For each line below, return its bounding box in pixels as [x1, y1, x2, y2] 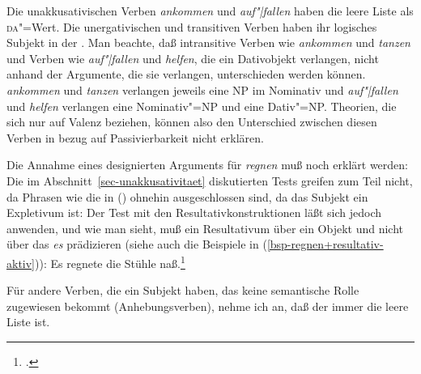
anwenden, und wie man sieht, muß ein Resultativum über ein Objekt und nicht [6, 219, 404, 236]
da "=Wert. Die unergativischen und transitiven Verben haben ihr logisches [6, 18, 377, 35]
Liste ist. [6, 313, 50, 330]
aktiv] [6, 254, 36, 271]
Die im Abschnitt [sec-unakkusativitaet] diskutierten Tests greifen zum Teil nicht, [6, 172, 413, 189]
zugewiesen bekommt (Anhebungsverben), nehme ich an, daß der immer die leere [6, 297, 409, 314]
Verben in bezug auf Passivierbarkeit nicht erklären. [6, 129, 264, 146]
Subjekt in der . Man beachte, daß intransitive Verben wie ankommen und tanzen [6, 34, 410, 51]
